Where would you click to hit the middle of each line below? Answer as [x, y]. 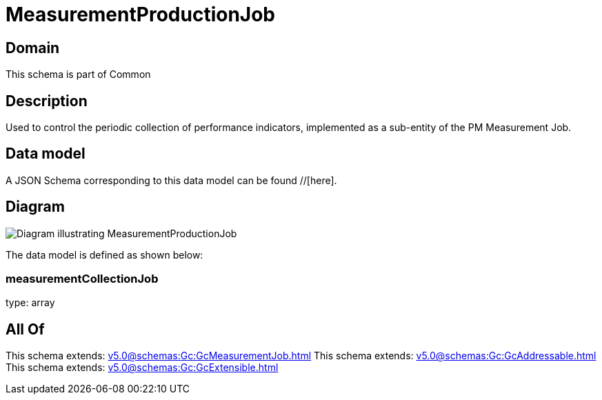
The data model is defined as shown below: [104, 254]
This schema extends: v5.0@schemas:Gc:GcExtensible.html [142, 368]
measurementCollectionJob [82, 279]
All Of [25, 329]
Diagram [35, 207]
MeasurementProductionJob [141, 14]
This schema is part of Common [78, 74]
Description [47, 101]
